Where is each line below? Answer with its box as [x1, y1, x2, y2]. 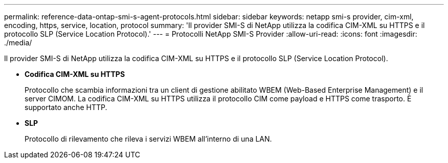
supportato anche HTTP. [25, 103, 107, 112]
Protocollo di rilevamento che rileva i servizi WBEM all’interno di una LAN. [25, 134, 272, 143]
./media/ [4, 38, 32, 47]
